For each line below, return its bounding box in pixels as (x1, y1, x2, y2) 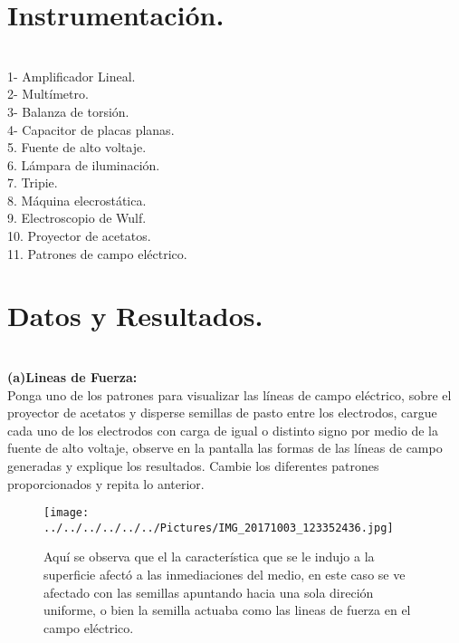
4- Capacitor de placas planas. (7, 120, 175, 139)
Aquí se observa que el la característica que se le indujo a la (43, 547, 375, 566)
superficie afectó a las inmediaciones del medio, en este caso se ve (43, 565, 406, 584)
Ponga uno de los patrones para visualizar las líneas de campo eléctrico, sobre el (7, 385, 452, 404)
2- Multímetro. (7, 84, 89, 103)
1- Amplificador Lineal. (7, 66, 136, 85)
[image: (43, 506, 90, 520)
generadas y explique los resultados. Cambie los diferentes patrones (7, 456, 379, 475)
